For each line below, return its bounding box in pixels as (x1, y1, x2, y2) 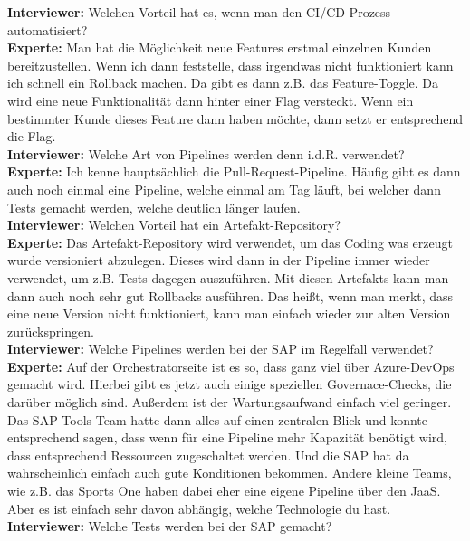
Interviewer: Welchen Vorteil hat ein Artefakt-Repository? (7, 215, 341, 234)
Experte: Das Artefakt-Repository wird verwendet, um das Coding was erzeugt (7, 233, 453, 252)
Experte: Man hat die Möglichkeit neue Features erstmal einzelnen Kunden (7, 38, 432, 57)
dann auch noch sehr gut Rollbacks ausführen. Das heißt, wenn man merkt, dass (7, 286, 454, 305)
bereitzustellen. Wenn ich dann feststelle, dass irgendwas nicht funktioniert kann (7, 55, 454, 74)
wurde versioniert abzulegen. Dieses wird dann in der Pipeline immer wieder (7, 251, 430, 270)
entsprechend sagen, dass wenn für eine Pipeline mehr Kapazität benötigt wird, (7, 428, 448, 447)
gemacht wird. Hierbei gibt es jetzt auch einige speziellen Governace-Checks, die (7, 375, 452, 394)
